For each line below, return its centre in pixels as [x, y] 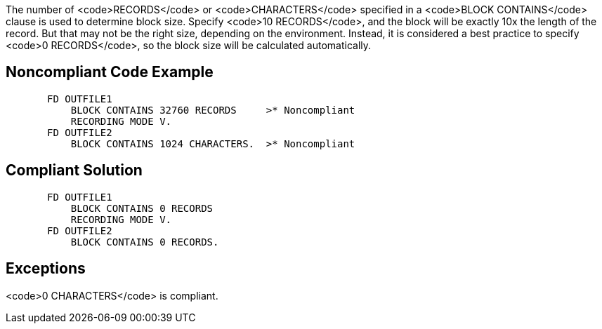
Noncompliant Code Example [110, 72]
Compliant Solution [74, 170]
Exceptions [46, 269]
